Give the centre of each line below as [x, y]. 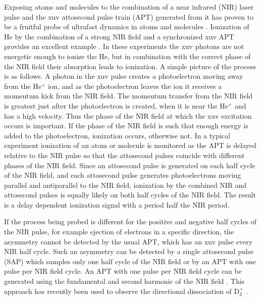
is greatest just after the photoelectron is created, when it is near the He [116, 105]
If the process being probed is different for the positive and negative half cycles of [130, 221]
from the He [23, 86]
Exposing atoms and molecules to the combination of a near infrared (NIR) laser [129, 7]
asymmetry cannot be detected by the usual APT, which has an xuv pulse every [128, 241]
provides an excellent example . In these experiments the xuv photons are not [124, 46]
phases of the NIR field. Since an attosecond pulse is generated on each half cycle [130, 165]
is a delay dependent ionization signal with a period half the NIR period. [117, 204]
